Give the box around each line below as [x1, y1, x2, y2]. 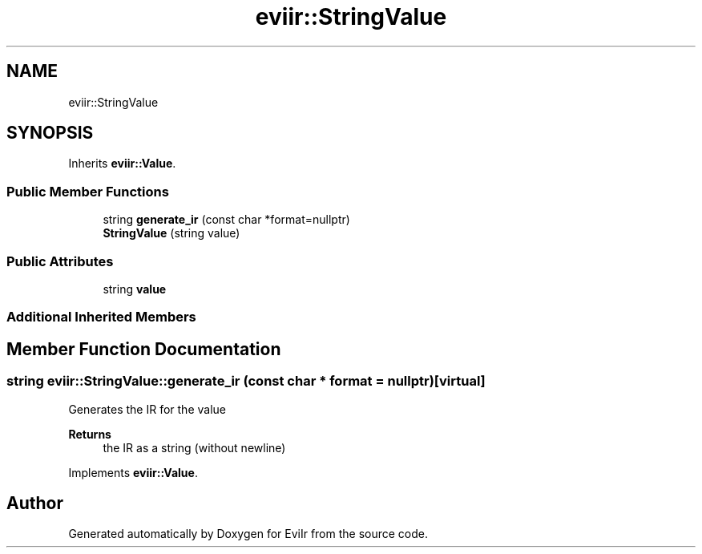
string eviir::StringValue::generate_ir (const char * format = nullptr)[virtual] [6, 373, 486, 390]
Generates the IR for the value [68, 402, 226, 416]
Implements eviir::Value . [68, 465, 198, 479]
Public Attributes [6, 253, 114, 269]
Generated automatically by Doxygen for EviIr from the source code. [68, 527, 429, 541]
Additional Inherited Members [6, 309, 196, 326]
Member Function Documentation [6, 338, 281, 359]
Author [6, 492, 63, 513]
